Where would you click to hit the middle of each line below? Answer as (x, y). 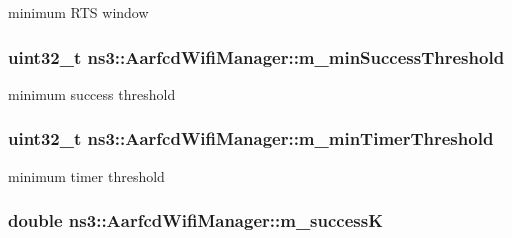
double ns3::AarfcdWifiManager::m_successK (195, 220)
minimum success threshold (92, 93)
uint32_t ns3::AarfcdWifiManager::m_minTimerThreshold (251, 138)
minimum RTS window (78, 12)
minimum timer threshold (86, 175)
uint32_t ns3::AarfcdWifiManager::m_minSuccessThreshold (256, 56)
